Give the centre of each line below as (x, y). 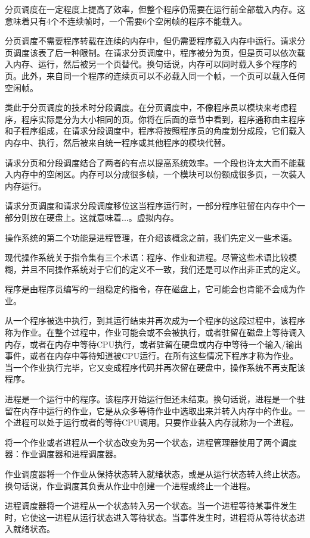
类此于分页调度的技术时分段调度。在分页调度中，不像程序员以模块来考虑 (147, 107)
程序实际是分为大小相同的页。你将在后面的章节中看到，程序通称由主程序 (163, 119)
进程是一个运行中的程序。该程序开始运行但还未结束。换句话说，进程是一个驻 (155, 399)
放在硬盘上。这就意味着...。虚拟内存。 (104, 217)
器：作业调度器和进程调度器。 (63, 454)
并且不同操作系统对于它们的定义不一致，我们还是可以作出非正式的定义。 (163, 269)
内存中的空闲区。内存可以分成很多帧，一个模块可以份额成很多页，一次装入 (159, 174)
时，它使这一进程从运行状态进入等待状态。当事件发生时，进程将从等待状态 (151, 517)
